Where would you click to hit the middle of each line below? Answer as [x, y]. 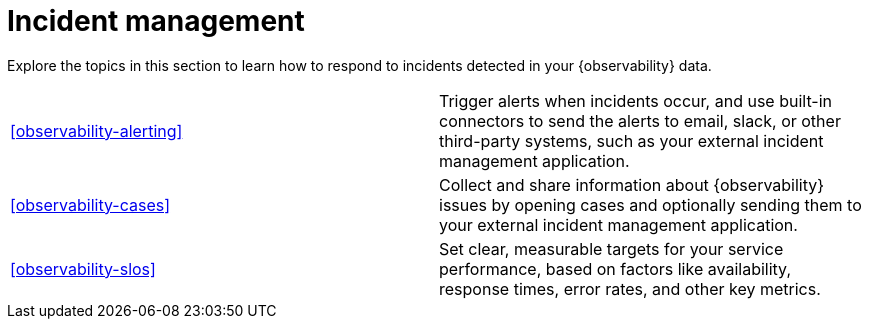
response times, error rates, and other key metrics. [630, 288]
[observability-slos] [83, 268]
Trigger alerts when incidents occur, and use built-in [636, 100]
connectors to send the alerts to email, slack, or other [640, 120]
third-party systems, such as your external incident [631, 140]
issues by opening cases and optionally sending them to [650, 204]
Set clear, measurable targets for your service [611, 248]
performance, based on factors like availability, [615, 268]
